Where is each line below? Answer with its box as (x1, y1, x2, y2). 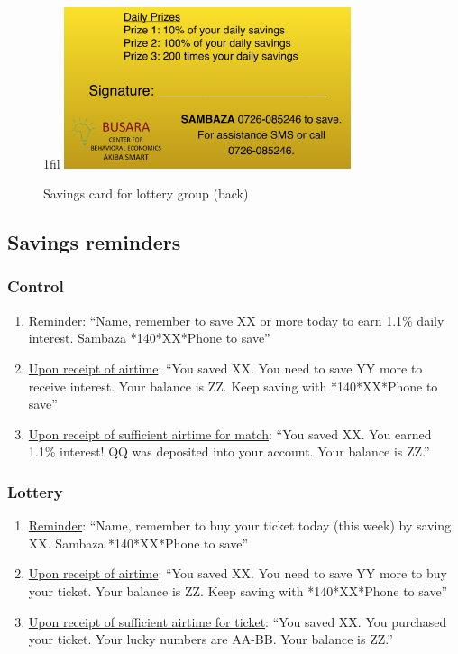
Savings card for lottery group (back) (43, 184, 249, 203)
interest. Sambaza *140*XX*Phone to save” (28, 328, 270, 347)
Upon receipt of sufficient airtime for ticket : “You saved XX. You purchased (28, 612, 447, 631)
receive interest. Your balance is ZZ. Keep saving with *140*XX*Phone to (28, 376, 438, 395)
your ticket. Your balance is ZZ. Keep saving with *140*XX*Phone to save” (28, 581, 448, 600)
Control (7, 275, 64, 298)
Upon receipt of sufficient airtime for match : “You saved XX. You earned (28, 424, 432, 443)
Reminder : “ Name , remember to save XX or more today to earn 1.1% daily (28, 310, 444, 329)
